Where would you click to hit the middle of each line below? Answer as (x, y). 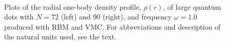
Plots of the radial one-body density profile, (73, 6)
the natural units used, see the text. (60, 37)
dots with (19, 17)
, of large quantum (192, 6)
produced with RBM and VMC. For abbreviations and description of (113, 26)
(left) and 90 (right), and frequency (116, 17)
